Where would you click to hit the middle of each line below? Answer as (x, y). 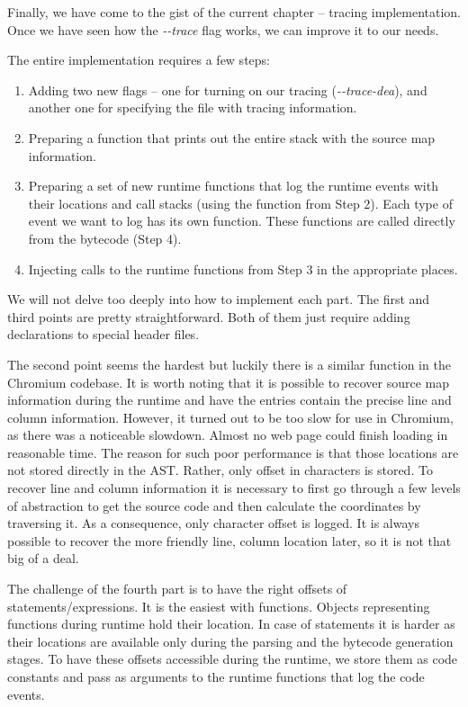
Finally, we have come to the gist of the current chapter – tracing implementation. (234, 12)
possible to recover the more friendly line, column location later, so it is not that (229, 540)
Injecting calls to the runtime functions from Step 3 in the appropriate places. (243, 268)
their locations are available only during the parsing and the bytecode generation (230, 641)
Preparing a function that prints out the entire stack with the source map (232, 137)
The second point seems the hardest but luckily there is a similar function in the (229, 364)
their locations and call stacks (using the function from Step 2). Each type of (240, 203)
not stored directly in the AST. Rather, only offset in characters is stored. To (220, 470)
